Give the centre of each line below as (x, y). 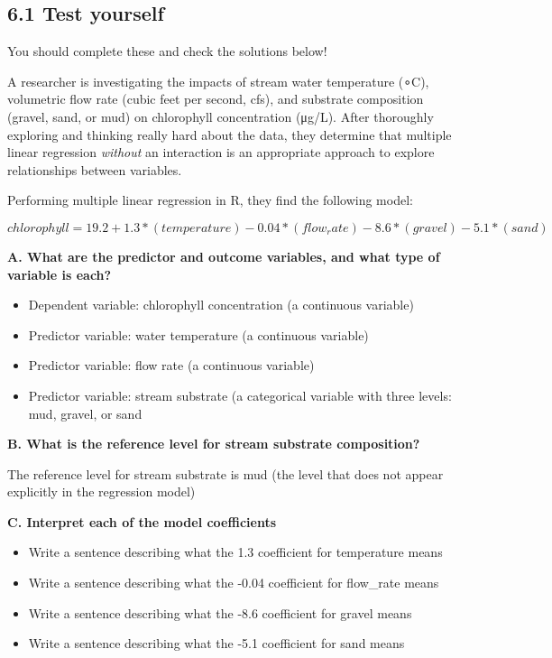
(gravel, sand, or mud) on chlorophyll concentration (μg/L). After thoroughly (221, 116)
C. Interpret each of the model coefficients (142, 521)
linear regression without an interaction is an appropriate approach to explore (221, 152)
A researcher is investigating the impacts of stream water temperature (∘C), (218, 81)
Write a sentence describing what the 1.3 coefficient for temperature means (235, 552)
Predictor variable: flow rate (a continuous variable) (171, 365)
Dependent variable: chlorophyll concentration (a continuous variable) (221, 305)
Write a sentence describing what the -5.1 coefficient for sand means (216, 643)
